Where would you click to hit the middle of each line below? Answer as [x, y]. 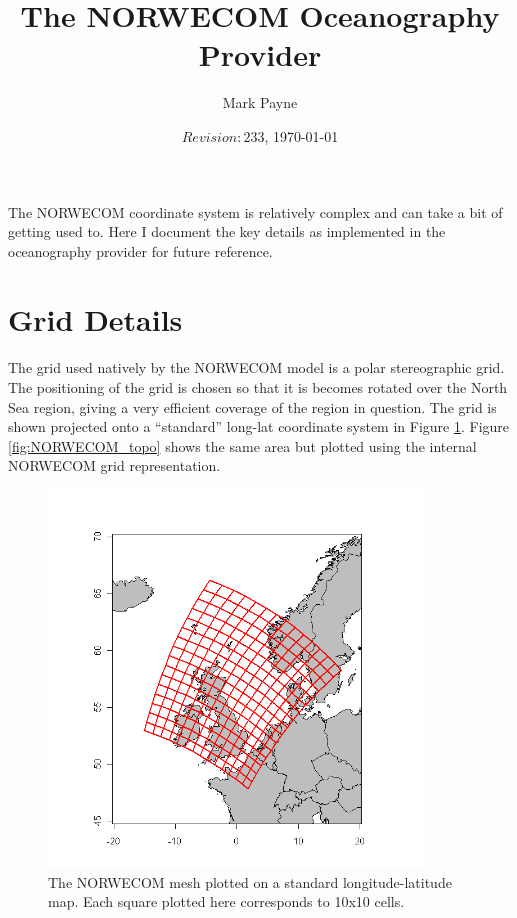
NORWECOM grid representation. [114, 465]
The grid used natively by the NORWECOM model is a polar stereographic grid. [256, 367]
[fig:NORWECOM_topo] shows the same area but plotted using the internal [242, 445]
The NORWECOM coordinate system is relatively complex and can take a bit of [255, 211]
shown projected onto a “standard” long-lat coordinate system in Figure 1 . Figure [259, 426]
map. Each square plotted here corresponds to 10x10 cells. [226, 901]
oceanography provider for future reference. [140, 250]
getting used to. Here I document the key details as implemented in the [227, 231]
